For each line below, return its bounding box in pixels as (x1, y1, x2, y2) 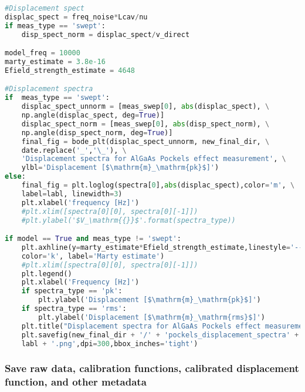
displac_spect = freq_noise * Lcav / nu (5, 12, 148, 21)
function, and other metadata (5, 374, 147, 389)
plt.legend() (21, 269, 72, 278)
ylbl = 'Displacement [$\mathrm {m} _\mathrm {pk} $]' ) (21, 163, 219, 172)
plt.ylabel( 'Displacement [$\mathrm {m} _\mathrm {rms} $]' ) (38, 313, 265, 321)
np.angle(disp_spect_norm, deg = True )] (21, 128, 173, 137)
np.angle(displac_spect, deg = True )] (21, 111, 165, 120)
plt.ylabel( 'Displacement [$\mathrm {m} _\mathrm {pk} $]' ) (38, 296, 261, 304)
